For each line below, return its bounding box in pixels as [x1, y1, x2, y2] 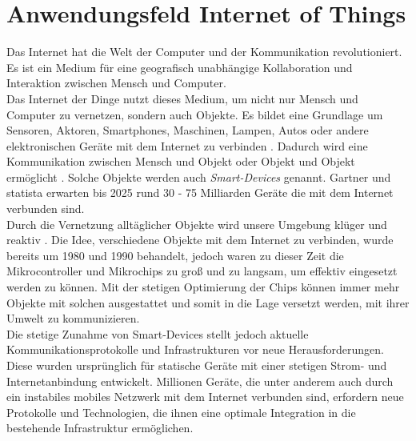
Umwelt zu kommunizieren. [6, 310, 140, 327]
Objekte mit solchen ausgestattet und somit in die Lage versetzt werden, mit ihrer [6, 294, 410, 311]
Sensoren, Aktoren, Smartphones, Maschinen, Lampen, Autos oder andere [6, 122, 369, 138]
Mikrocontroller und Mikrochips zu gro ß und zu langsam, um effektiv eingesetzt [6, 263, 398, 279]
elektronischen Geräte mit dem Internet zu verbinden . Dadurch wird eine [6, 137, 368, 154]
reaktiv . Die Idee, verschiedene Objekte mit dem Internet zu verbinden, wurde [6, 231, 394, 248]
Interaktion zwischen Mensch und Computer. [6, 74, 226, 91]
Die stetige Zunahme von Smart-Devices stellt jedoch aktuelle [6, 325, 309, 342]
